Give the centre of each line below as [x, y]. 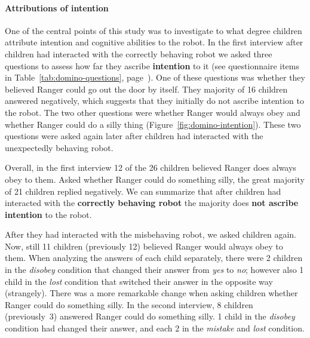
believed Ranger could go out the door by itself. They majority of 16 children [146, 89]
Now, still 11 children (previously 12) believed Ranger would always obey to [144, 246]
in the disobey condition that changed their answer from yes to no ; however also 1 [154, 270]
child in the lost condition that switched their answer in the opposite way [139, 281]
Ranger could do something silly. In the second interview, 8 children [129, 304]
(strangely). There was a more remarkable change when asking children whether [151, 293]
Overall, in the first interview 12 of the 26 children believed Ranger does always [151, 168]
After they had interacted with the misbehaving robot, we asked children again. [151, 234]
